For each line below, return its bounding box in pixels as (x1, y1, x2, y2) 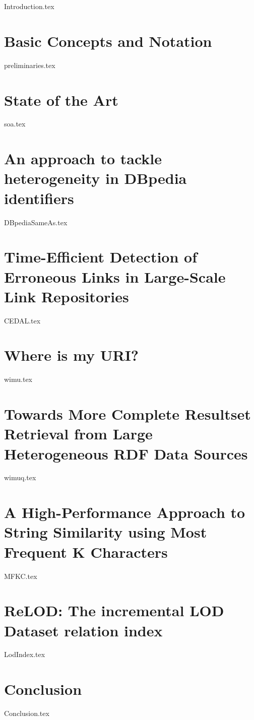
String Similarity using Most (4, 521, 207, 542)
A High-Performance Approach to (4, 502, 245, 522)
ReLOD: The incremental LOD (4, 600, 224, 621)
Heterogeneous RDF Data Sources (4, 443, 248, 464)
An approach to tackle (4, 148, 162, 169)
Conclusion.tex (4, 708, 49, 718)
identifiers (4, 187, 74, 208)
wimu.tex (4, 374, 32, 384)
